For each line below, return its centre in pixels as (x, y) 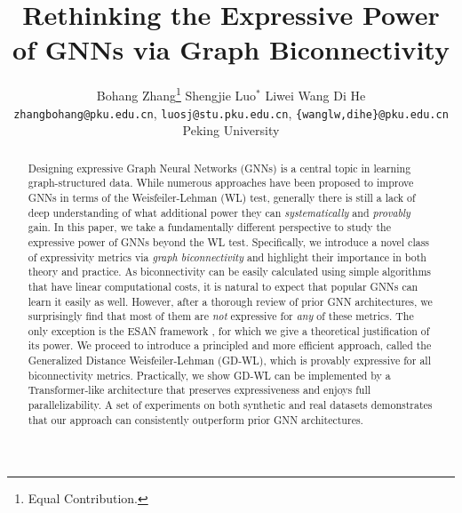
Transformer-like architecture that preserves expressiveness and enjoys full (199, 390)
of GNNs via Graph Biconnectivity (231, 49)
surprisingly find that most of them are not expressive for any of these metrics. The (221, 316)
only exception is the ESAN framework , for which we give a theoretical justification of (229, 330)
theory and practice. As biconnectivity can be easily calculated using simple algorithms (230, 272)
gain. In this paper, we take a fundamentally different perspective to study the (210, 227)
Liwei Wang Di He (315, 95)
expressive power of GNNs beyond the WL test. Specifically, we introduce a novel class (229, 241)
